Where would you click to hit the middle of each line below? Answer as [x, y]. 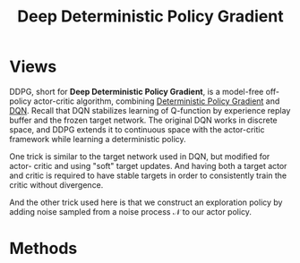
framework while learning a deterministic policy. [98, 139]
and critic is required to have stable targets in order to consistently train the [148, 175]
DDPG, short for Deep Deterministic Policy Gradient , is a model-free [137, 91]
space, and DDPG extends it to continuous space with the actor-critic [137, 129]
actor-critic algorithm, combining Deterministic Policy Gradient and [157, 101]
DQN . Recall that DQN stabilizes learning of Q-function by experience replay [150, 110]
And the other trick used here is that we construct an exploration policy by [146, 202]
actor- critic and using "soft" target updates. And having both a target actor [148, 165]
